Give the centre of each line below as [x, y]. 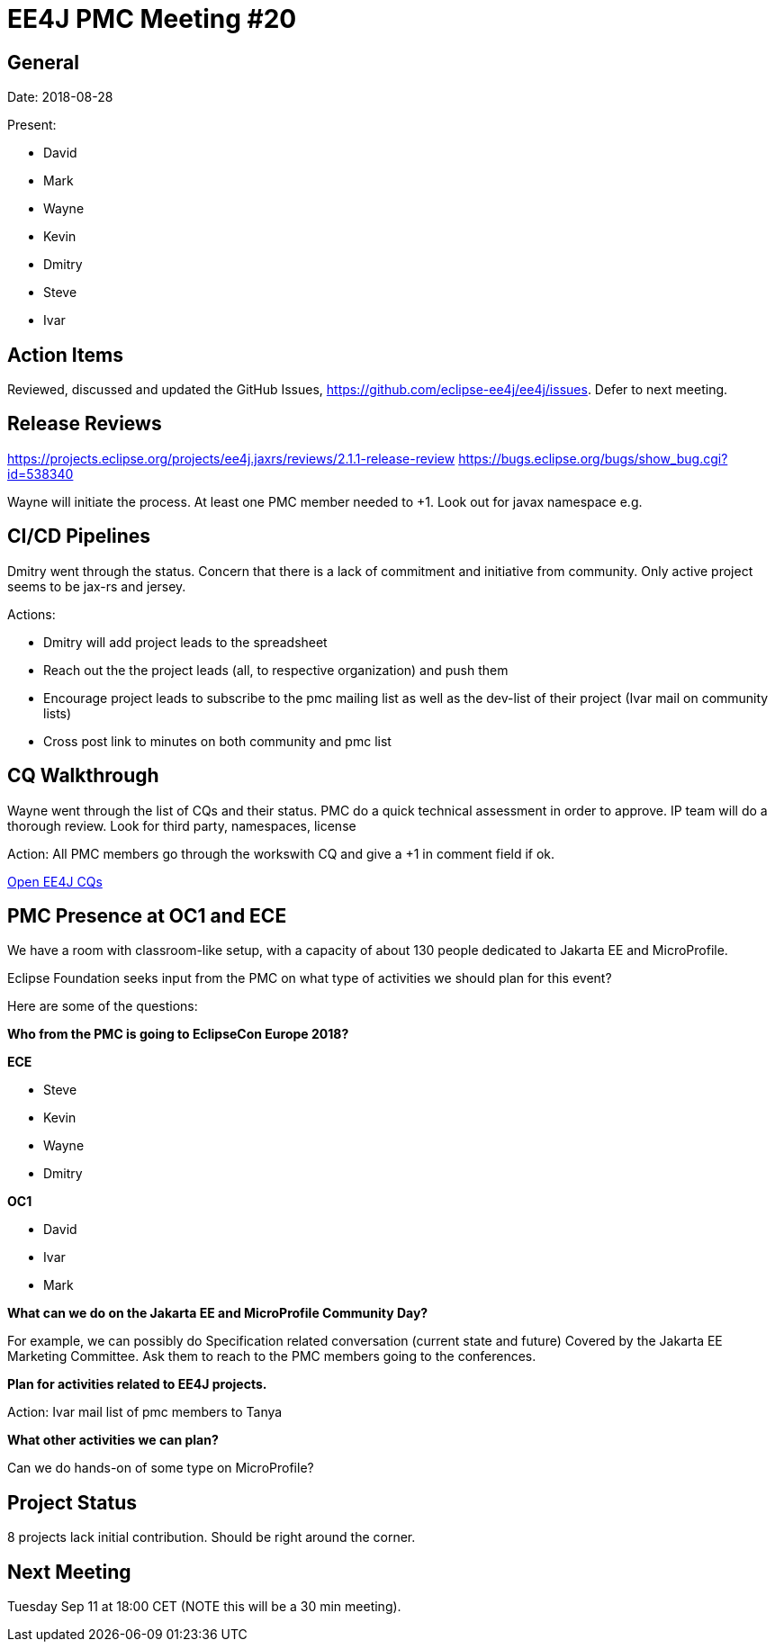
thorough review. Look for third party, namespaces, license [182, 825]
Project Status [72, 1502]
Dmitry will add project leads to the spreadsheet [185, 642]
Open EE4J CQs [55, 881]
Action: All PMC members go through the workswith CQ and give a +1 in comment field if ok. [281, 853]
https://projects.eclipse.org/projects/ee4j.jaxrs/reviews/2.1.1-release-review [231, 458]
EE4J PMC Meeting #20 [152, 19]
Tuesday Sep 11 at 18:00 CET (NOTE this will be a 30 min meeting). [204, 1607]
